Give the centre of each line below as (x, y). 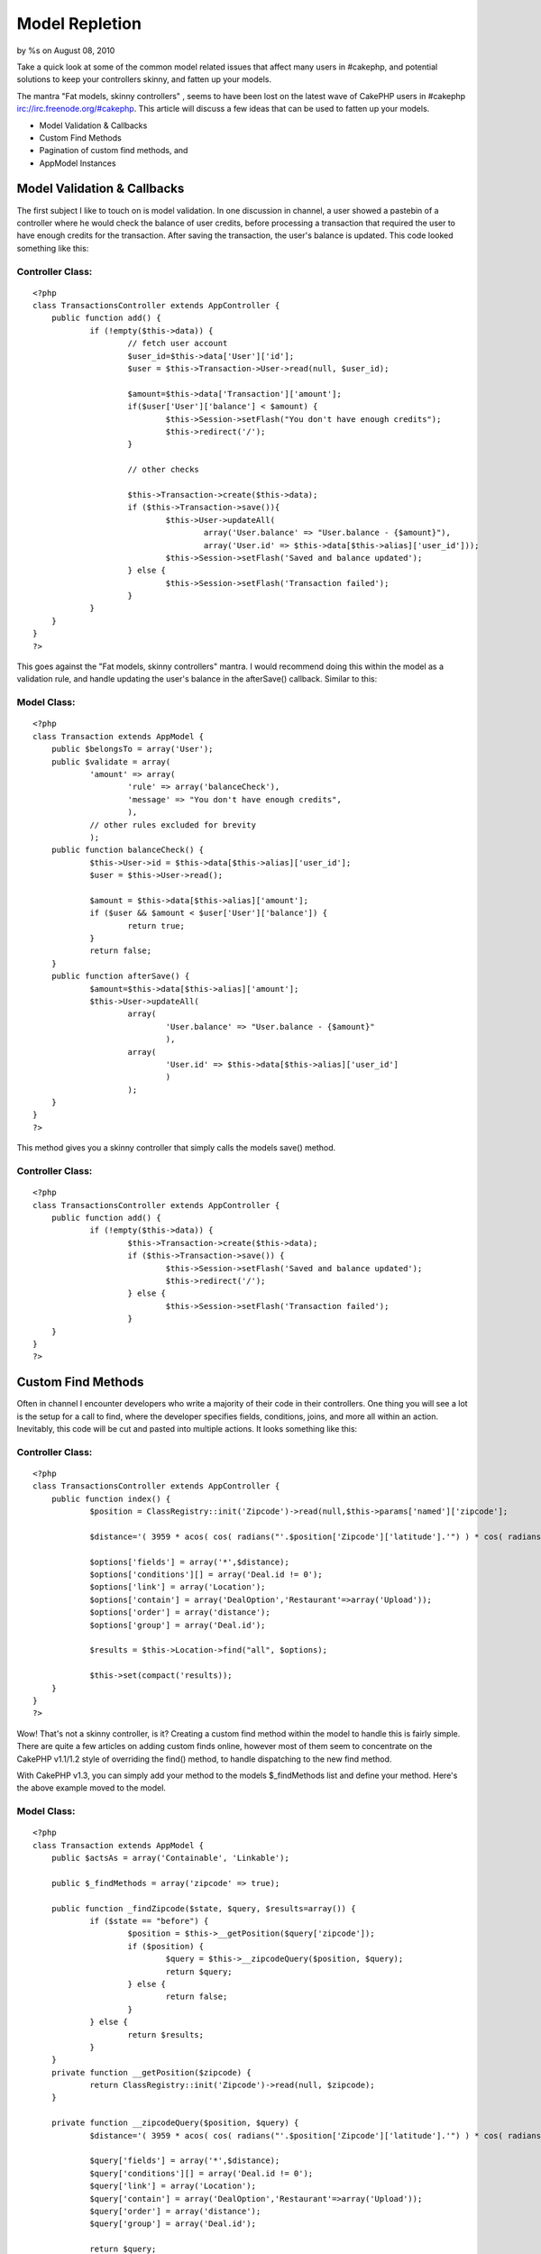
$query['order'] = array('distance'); (175, 2211)
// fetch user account (178, 344)
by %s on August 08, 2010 (66, 50)
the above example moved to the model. (92, 1788)
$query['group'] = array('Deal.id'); (173, 2224)
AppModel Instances (78, 163)
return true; (156, 925)
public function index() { (111, 1498)
